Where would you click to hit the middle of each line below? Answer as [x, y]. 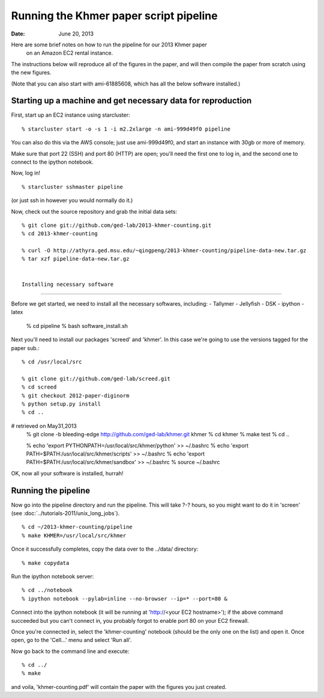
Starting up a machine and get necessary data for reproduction [131, 101]
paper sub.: [25, 348]
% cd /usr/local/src [52, 362]
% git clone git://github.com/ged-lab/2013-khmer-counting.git [117, 225]
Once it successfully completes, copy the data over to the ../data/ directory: [105, 549]
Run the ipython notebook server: [52, 576]
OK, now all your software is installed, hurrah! [67, 473]
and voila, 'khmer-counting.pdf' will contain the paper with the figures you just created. [119, 687]
